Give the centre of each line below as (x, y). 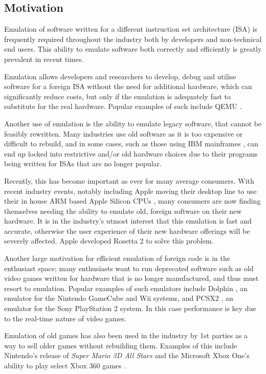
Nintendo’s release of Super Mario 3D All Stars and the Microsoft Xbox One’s (127, 355)
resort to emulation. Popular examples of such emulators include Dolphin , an (126, 288)
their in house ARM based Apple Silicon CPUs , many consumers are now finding (132, 201)
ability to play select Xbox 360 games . (65, 366)
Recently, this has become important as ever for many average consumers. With (129, 180)
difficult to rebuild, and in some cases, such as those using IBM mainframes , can (131, 144)
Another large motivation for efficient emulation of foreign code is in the (117, 258)
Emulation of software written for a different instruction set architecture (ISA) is (131, 29)
